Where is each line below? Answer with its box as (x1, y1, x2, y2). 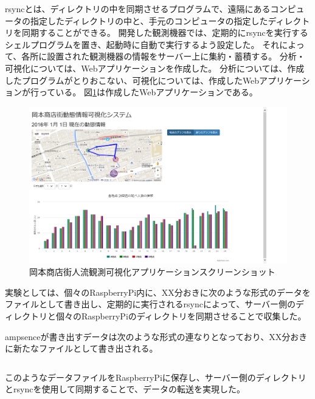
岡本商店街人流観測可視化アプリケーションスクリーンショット (29, 265, 275, 278)
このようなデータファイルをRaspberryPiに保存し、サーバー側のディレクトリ (5, 370, 306, 383)
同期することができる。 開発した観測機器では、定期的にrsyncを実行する (21, 26, 308, 39)
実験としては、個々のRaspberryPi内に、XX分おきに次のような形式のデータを (5, 285, 311, 298)
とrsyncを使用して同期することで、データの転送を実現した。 (5, 383, 245, 395)
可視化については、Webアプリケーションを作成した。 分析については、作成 (5, 61, 305, 74)
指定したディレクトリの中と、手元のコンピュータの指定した (30, 14, 268, 27)
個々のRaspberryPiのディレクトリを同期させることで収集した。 (55, 310, 306, 322)
